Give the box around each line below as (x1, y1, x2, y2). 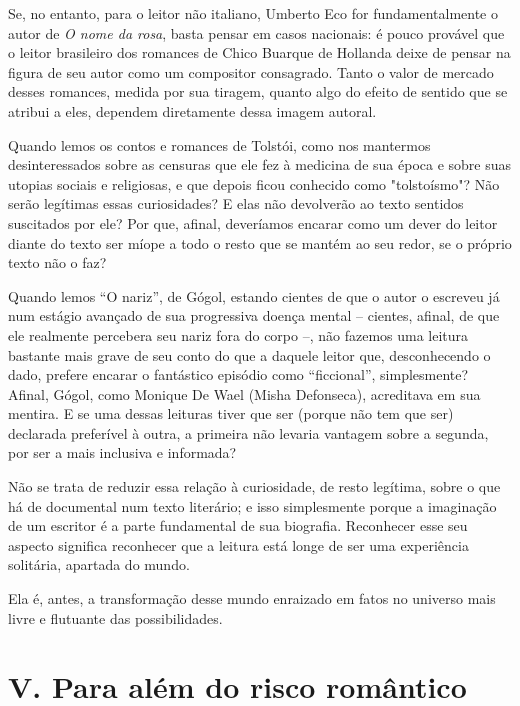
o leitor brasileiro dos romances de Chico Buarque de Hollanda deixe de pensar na (8, 42, 511, 63)
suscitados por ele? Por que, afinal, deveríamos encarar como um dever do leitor (8, 212, 498, 233)
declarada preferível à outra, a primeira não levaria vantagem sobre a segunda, (8, 422, 489, 443)
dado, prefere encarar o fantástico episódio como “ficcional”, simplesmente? (8, 364, 469, 385)
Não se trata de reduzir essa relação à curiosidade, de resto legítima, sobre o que (8, 476, 501, 497)
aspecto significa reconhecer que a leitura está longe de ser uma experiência (8, 534, 469, 555)
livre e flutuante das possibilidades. (8, 607, 223, 628)
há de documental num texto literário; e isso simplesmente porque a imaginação (8, 495, 497, 516)
